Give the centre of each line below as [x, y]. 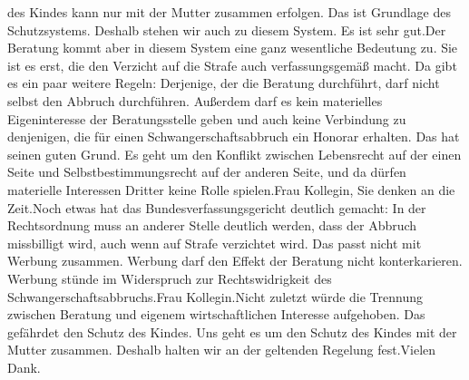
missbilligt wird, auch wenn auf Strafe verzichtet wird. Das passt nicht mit [215, 243]
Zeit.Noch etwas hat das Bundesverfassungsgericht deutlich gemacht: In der [217, 207]
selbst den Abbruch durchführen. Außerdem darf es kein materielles [195, 100]
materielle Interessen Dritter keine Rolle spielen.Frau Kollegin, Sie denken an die [231, 189]
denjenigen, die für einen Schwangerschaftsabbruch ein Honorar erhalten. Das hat [234, 136]
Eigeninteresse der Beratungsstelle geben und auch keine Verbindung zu [207, 118]
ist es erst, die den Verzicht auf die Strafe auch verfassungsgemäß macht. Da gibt [232, 65]
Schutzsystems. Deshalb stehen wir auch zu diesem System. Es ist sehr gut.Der [227, 29]
